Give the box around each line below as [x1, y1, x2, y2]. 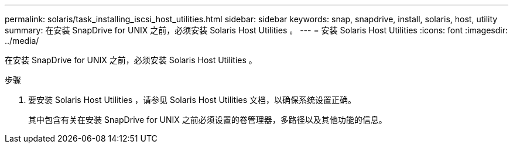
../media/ [5, 36, 39, 46]
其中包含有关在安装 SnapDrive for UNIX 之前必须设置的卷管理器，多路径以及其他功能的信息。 [28, 115, 387, 125]
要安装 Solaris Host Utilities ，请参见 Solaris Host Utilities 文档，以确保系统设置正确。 [28, 95, 357, 105]
